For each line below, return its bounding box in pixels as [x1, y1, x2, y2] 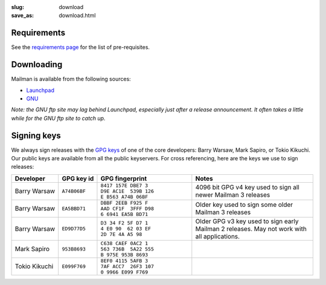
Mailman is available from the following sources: [11, 76, 131, 83]
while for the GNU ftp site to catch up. [11, 114, 106, 122]
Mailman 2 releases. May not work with [195, 224, 307, 233]
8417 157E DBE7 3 [100, 182, 149, 189]
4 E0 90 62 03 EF [100, 226, 151, 232]
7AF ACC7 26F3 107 [100, 263, 154, 269]
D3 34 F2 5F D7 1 [100, 220, 149, 226]
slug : [11, 4, 24, 10]
